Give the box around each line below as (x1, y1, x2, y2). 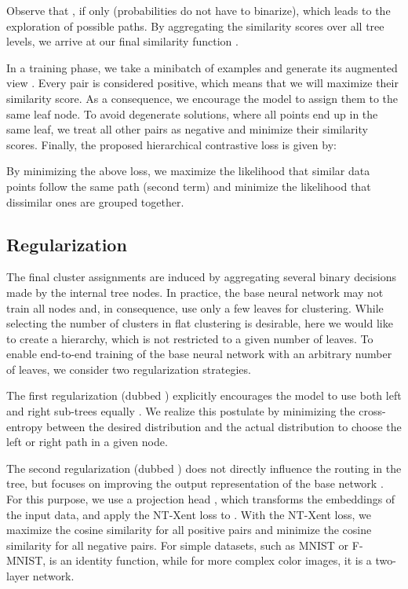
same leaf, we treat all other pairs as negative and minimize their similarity (6, 121, 368, 137)
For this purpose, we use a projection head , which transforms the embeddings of (6, 491, 395, 507)
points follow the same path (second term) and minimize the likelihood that (6, 177, 371, 194)
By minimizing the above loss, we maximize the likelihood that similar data (6, 163, 370, 179)
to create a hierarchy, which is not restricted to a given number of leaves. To (6, 330, 373, 346)
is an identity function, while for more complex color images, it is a (49, 552, 372, 569)
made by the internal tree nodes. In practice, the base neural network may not (6, 284, 384, 300)
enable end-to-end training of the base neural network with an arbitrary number (6, 346, 392, 362)
